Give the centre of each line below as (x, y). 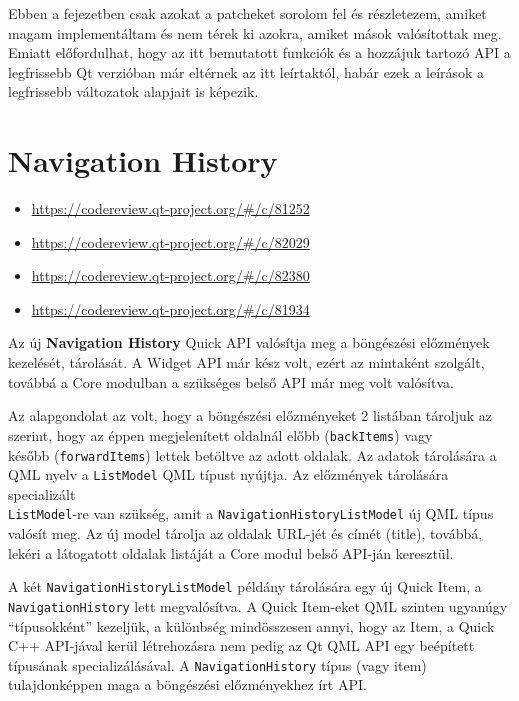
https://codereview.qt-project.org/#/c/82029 (170, 241)
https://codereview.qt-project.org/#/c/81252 (170, 208)
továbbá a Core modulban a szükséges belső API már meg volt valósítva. (231, 381)
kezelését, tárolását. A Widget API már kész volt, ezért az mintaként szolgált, (246, 362)
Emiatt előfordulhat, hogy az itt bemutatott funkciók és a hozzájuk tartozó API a (259, 52)
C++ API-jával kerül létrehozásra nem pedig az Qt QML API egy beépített (241, 645)
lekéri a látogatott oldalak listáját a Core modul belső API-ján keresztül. (231, 552)
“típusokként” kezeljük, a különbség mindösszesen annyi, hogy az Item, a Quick (251, 625)
